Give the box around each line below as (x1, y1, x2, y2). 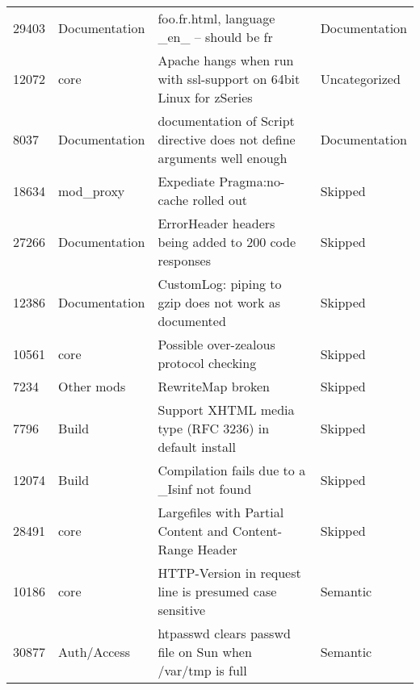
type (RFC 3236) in (157, 419, 270, 437)
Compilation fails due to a (157, 461, 306, 479)
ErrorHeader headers (157, 214, 275, 232)
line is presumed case (157, 582, 277, 600)
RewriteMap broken (157, 377, 270, 395)
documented (157, 312, 226, 330)
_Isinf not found (157, 479, 252, 498)
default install (157, 437, 236, 456)
